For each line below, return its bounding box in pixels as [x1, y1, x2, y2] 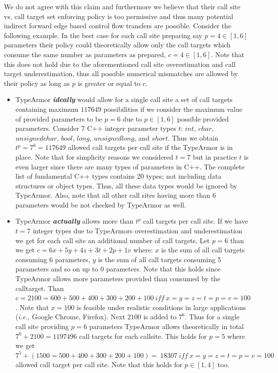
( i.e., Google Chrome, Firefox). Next [15, 311, 126, 322]
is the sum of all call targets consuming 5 [98, 254, 221, 264]
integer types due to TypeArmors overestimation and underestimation [33, 226, 242, 236]
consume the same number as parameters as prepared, [4, 49, 166, 59]
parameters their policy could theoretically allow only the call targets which [4, 40, 231, 50]
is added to [143, 311, 177, 322]
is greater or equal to [78, 78, 141, 88]
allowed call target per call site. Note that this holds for [15, 359, 183, 370]
